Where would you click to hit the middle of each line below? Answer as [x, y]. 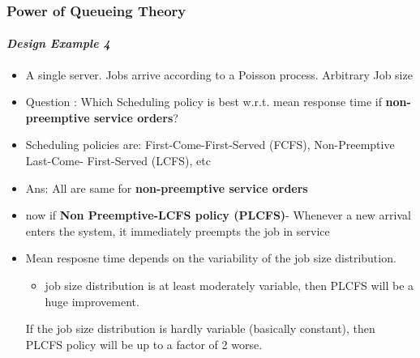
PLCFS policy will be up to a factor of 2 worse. [144, 344]
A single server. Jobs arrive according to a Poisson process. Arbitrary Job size [219, 74]
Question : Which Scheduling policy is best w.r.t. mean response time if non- [218, 102]
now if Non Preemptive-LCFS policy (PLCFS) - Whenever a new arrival [218, 215]
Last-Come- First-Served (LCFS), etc [118, 161]
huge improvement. [92, 301]
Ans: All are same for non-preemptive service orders [167, 188]
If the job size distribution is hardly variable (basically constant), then [200, 328]
